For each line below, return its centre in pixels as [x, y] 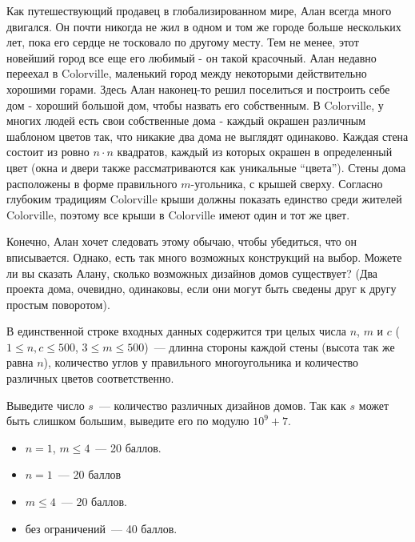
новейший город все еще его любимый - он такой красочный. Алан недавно [192, 57]
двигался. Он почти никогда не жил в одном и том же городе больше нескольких [204, 26]
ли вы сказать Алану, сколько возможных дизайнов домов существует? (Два [192, 273]
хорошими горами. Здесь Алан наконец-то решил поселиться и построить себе [198, 88]
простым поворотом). [58, 304]
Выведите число [46, 405]
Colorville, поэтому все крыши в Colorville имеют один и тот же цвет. [178, 214]
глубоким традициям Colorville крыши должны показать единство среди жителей [204, 199]
